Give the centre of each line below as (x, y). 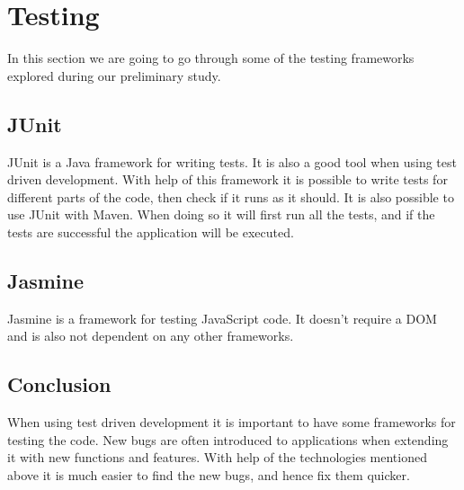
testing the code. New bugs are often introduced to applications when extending (228, 439)
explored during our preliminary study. (114, 75)
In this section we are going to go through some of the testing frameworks (211, 58)
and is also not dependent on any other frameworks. (151, 336)
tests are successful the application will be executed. (151, 232)
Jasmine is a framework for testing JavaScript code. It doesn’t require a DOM (222, 318)
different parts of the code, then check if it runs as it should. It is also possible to (231, 196)
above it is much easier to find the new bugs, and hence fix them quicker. (209, 474)
